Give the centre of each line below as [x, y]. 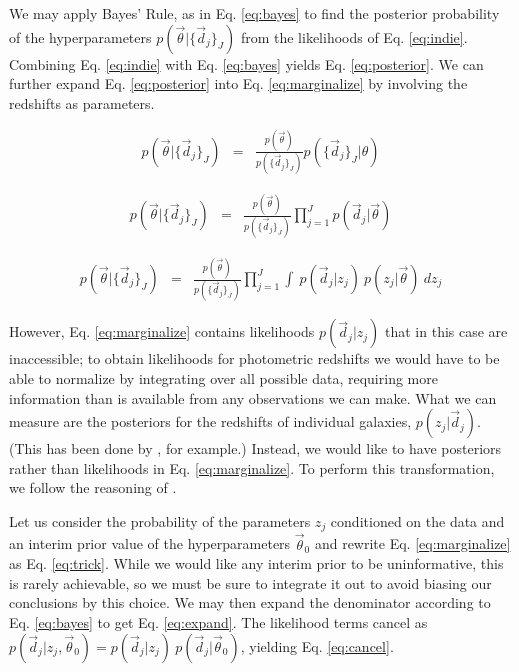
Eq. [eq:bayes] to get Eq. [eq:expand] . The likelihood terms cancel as [218, 621]
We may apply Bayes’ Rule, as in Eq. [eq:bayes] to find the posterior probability [254, 13]
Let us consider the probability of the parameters [160, 520]
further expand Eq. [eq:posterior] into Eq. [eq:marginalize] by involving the [238, 83]
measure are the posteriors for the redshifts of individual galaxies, [210, 421]
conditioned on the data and [417, 520]
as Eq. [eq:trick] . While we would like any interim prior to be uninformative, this [256, 563]
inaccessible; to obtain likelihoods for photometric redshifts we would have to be [254, 358]
